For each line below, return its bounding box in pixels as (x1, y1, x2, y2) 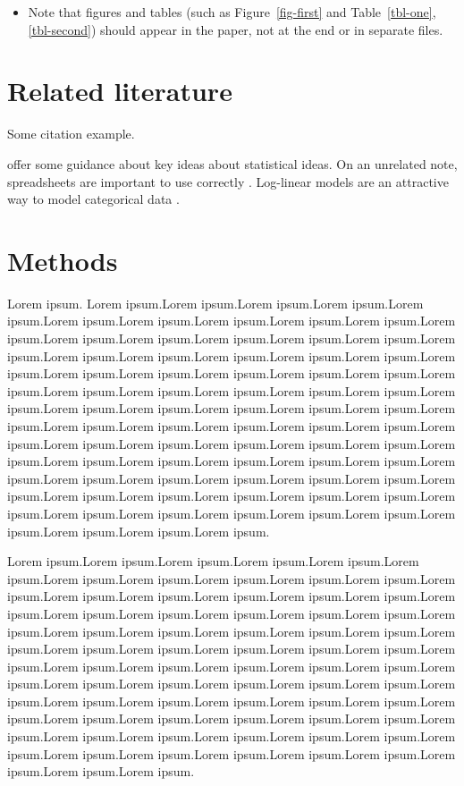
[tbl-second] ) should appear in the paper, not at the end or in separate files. (28, 20, 443, 38)
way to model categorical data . (7, 190, 180, 208)
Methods (7, 241, 118, 278)
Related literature (7, 72, 232, 109)
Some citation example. (7, 124, 135, 143)
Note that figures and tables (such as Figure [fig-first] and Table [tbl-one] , (28, 3, 436, 21)
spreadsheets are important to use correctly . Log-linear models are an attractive (7, 172, 449, 190)
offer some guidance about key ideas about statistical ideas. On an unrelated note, (7, 154, 458, 173)
